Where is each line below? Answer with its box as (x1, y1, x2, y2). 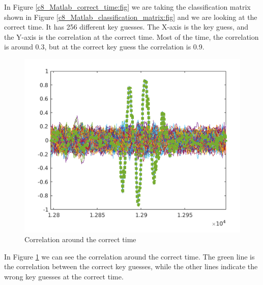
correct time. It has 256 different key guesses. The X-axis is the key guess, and (4, 21, 249, 32)
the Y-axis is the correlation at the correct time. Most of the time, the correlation (4, 31, 259, 42)
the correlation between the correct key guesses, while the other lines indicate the (4, 261, 258, 272)
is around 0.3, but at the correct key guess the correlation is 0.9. (4, 41, 204, 52)
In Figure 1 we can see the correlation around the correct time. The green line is (4, 251, 255, 262)
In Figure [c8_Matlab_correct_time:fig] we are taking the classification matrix (4, 2, 251, 12)
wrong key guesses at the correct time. (4, 271, 124, 281)
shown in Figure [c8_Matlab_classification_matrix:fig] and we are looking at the (4, 11, 257, 22)
